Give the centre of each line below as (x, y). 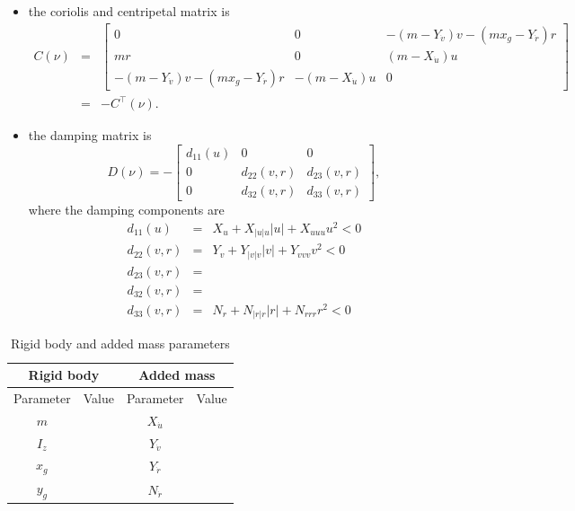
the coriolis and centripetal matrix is (129, 11)
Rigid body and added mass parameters (120, 344)
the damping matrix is (90, 135)
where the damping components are (126, 209)
